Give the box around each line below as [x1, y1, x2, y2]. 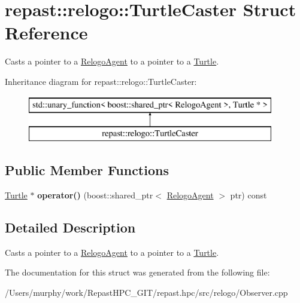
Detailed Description [5, 218, 136, 236]
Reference [5, 20, 88, 45]
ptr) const [230, 188, 267, 201]
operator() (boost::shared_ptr [37, 188, 153, 201]
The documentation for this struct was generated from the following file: [5, 266, 270, 278]
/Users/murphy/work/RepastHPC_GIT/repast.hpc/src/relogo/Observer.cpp [5, 286, 288, 298]
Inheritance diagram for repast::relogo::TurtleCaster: [5, 75, 197, 87]
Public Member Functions [5, 161, 169, 179]
